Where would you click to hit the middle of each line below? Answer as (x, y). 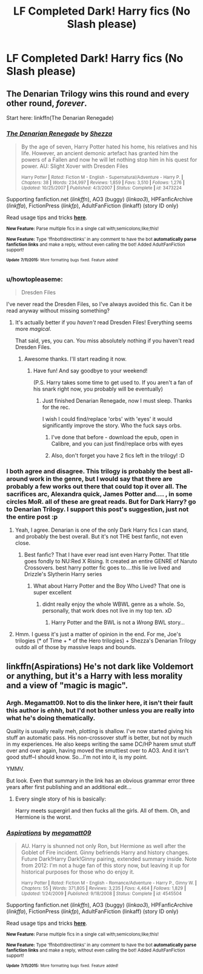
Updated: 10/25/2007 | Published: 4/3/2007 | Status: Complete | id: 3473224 (101, 188)
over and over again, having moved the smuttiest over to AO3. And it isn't (98, 751)
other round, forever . (47, 103)
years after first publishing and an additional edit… (69, 787)
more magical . (33, 329)
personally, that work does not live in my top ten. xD (107, 611)
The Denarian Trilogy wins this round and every (98, 93)
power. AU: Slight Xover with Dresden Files (75, 166)
